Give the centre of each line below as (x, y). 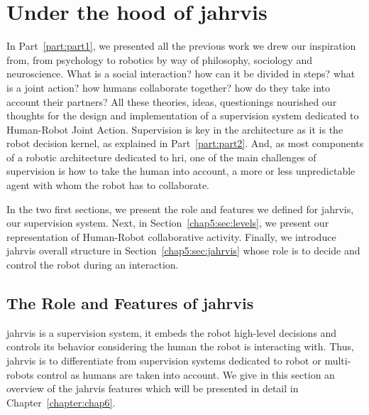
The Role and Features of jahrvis (130, 303)
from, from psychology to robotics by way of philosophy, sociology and (159, 59)
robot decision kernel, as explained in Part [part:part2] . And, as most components (185, 143)
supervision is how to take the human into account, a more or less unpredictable (181, 171)
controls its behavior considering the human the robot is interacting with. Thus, (180, 346)
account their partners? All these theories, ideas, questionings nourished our (172, 101)
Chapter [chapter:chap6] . (61, 402)
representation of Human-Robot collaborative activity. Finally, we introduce (171, 236)
